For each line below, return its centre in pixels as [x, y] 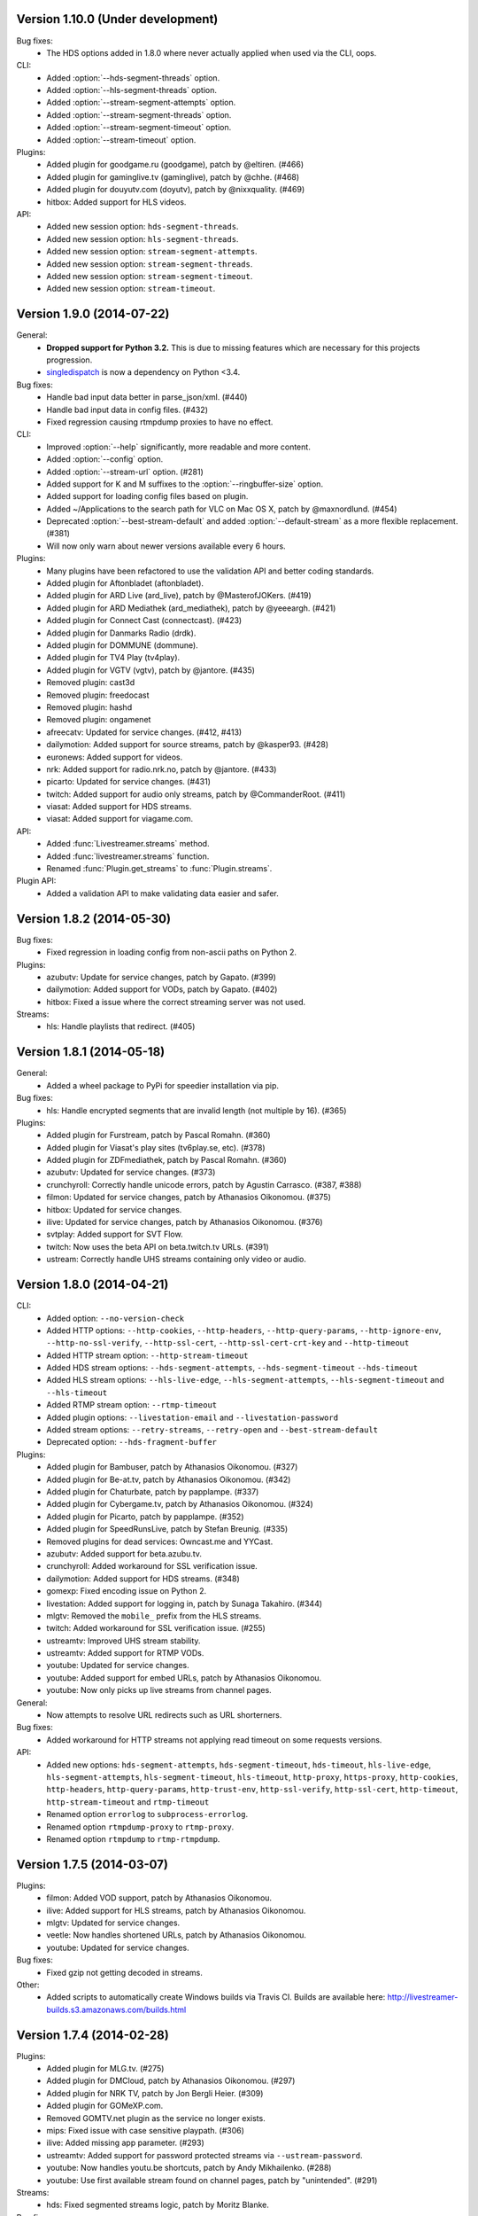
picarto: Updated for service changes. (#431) [129, 782]
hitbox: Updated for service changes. [114, 1209]
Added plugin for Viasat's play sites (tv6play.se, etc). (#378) [156, 1147]
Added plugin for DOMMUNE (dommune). [122, 645]
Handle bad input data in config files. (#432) [127, 410]
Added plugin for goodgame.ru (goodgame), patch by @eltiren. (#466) [175, 165]
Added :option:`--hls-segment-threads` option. [131, 90]
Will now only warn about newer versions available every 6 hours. [166, 546]
